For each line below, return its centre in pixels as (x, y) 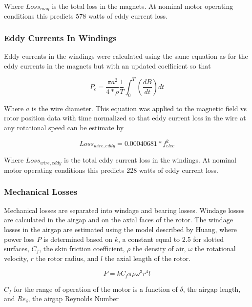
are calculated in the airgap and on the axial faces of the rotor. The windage (118, 220)
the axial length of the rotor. (147, 258)
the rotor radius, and (67, 258)
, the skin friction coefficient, (82, 248)
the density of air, (159, 248)
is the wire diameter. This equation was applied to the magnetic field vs (139, 108)
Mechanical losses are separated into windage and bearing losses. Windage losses (124, 210)
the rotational (215, 248)
